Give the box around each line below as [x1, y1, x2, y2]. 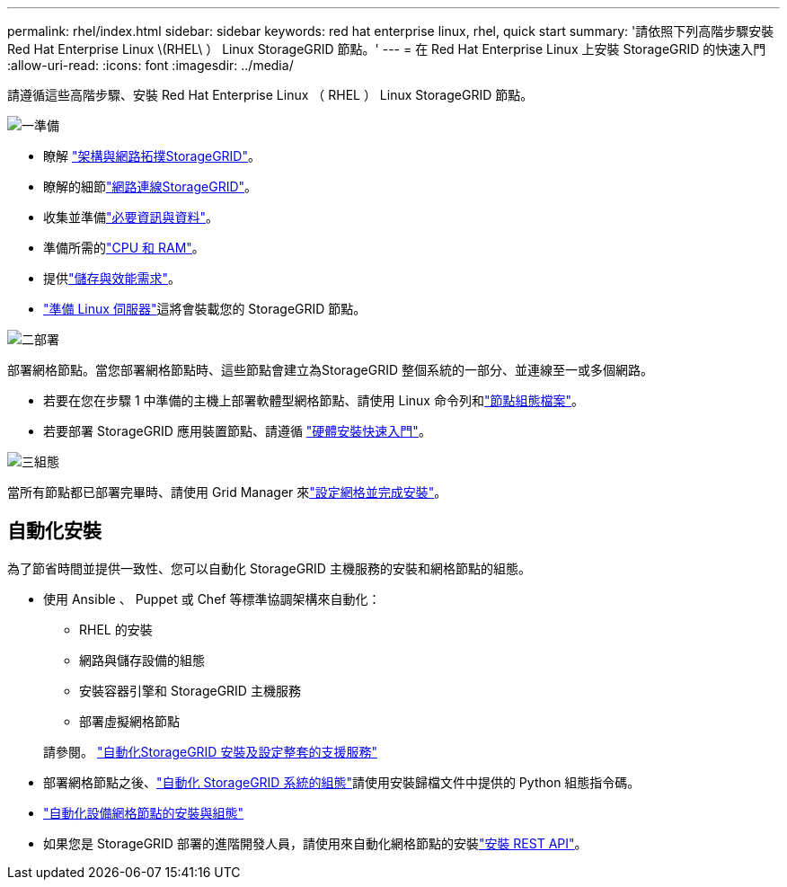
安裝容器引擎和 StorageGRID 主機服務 [79, 682, 301, 698]
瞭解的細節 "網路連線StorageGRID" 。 [43, 179, 258, 194]
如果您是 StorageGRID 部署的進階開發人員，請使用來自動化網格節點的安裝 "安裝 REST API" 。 [43, 835, 588, 851]
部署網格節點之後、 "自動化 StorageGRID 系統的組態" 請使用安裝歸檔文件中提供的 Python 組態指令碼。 [43, 774, 641, 790]
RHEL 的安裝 [79, 621, 153, 637]
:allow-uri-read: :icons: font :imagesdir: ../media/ [7, 58, 294, 73]
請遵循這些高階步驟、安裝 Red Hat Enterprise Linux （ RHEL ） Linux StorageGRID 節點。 [7, 87, 534, 102]
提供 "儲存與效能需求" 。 [43, 271, 181, 286]
